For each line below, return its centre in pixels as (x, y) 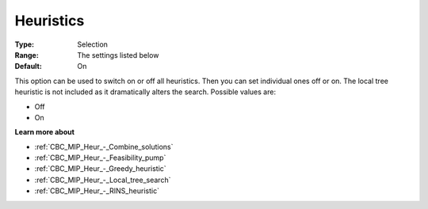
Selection (93, 44)
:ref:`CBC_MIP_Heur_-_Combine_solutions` (104, 146)
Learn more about (45, 132)
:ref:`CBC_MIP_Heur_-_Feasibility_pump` (100, 158)
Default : (29, 66)
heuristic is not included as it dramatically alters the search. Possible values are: (145, 92)
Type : (25, 44)
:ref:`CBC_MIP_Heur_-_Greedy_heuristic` (100, 169)
